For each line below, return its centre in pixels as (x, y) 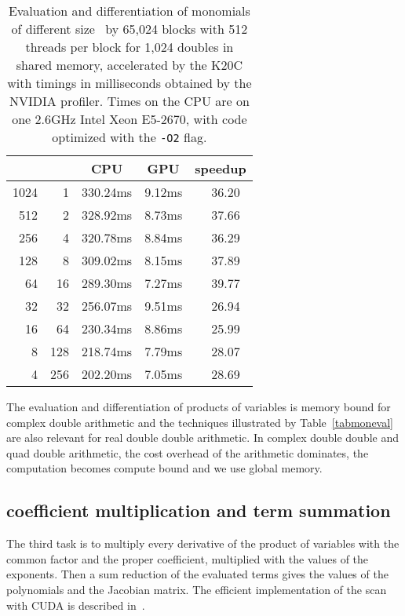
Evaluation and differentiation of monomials (129, 11)
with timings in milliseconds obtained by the (130, 83)
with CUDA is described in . (76, 605)
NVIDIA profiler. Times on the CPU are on (129, 101)
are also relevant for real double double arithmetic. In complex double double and (203, 437)
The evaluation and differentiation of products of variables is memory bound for (199, 406)
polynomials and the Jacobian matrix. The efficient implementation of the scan (197, 589)
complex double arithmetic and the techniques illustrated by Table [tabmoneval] (200, 422)
